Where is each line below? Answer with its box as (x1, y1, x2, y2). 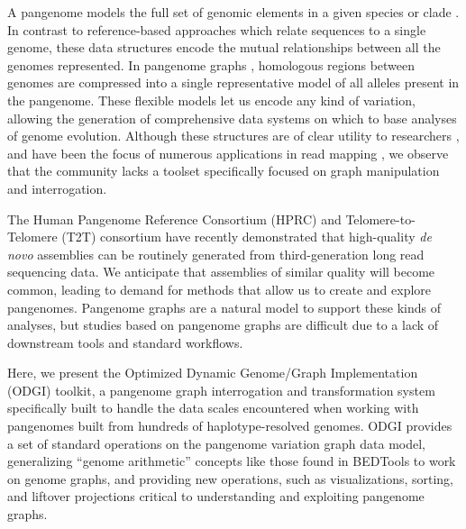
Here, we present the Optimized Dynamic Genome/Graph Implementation (7, 363, 418, 382)
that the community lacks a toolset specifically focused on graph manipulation (7, 161, 440, 180)
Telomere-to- (345, 209, 416, 228)
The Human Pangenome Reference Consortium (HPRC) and (7, 209, 342, 228)
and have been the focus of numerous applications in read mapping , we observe (7, 143, 449, 162)
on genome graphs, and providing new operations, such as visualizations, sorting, (7, 469, 454, 488)
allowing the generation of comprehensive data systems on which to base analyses (7, 108, 457, 127)
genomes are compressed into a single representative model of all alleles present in (7, 73, 460, 92)
